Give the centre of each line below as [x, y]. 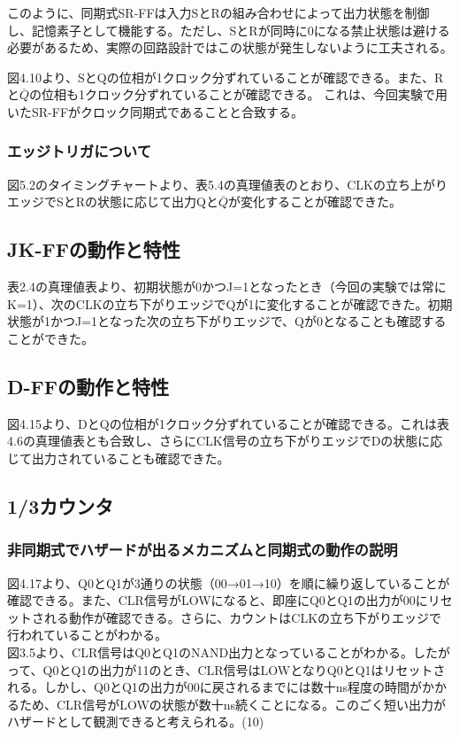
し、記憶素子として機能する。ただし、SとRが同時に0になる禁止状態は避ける [229, 30]
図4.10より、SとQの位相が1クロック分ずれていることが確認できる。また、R [226, 77]
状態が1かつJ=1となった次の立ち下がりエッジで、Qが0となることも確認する [227, 321]
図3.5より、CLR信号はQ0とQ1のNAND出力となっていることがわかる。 [210, 652]
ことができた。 [50, 338]
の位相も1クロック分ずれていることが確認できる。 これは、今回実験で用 [239, 94]
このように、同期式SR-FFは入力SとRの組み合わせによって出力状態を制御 [218, 12]
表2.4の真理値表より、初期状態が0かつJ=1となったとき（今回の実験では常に [227, 287]
